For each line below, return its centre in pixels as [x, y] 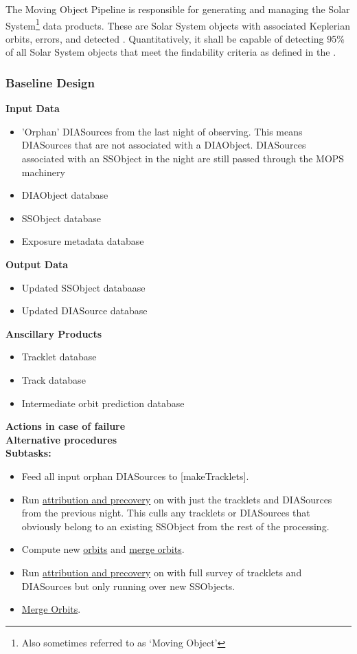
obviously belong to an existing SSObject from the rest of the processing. [175, 526]
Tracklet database [59, 357]
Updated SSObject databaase [83, 287]
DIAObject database [65, 195]
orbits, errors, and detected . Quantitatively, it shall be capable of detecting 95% [175, 38]
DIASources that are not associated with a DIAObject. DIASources [164, 145]
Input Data [33, 108]
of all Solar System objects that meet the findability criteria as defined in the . [171, 52]
